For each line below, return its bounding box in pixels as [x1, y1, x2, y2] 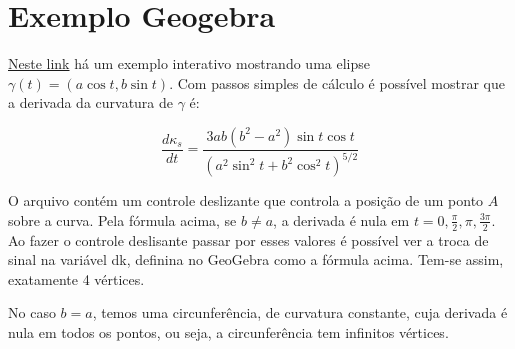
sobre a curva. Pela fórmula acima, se [8, 209, 237, 230]
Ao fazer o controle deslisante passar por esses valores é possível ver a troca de [8, 229, 489, 250]
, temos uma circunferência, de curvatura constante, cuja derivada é [92, 302, 508, 323]
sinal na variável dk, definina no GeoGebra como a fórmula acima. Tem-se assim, [8, 249, 504, 270]
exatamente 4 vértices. [8, 268, 145, 289]
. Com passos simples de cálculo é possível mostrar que [169, 72, 505, 93]
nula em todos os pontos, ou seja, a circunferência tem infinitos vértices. [8, 322, 449, 343]
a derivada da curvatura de [8, 92, 174, 113]
